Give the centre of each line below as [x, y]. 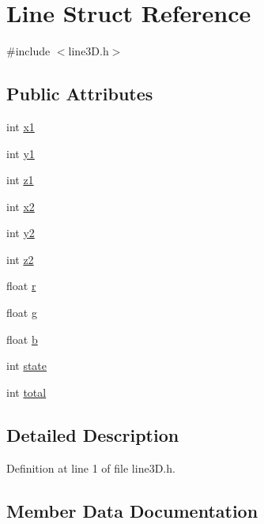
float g [22, 313]
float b [22, 339]
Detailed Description [93, 434]
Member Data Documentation [132, 510]
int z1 [20, 180]
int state [27, 366]
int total [26, 392]
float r [21, 286]
